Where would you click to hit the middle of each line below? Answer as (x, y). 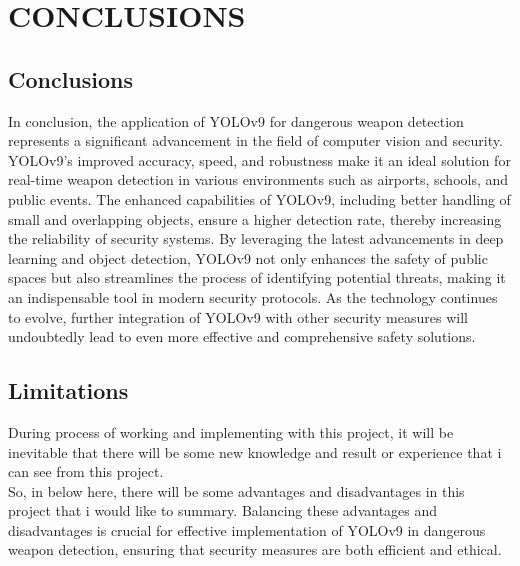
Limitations (68, 390)
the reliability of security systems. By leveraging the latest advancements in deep (256, 238)
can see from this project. (86, 471)
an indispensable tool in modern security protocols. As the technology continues (253, 296)
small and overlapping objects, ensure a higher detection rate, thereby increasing (255, 218)
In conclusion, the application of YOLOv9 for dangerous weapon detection (236, 120)
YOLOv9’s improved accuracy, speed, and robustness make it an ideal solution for (259, 159)
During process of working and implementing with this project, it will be (231, 431)
